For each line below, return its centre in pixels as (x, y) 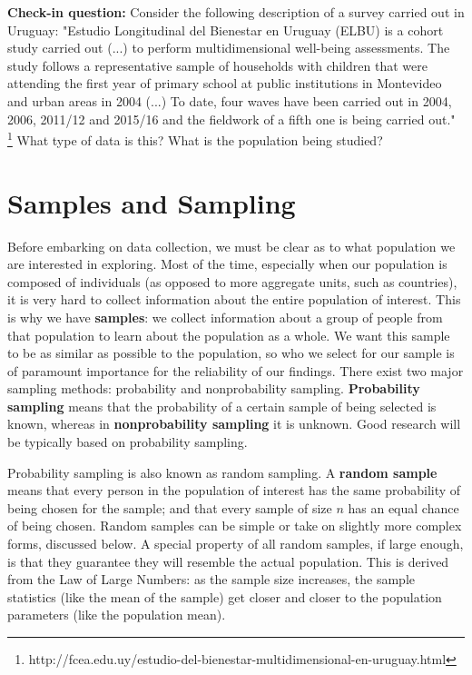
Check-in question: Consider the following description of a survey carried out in (236, 12)
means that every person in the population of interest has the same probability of (234, 490)
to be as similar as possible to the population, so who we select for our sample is (231, 353)
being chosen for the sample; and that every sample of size (170, 507)
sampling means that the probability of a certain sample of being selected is (222, 406)
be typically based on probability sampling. (128, 442)
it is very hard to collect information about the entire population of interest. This (234, 299)
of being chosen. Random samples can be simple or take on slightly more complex (235, 526)
